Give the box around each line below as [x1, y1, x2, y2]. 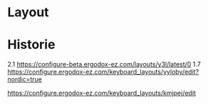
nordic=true [7, 75, 43, 83]
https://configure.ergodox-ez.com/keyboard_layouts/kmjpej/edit [7, 89, 196, 98]
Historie [7, 37, 56, 53]
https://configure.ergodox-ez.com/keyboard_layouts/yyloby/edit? [7, 68, 199, 76]
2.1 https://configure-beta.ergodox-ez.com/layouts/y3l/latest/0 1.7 [7, 60, 201, 69]
